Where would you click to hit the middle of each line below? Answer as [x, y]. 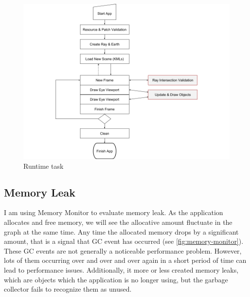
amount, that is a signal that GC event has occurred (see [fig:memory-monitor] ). [124, 241]
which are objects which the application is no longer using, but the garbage [116, 279]
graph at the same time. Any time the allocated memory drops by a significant [121, 231]
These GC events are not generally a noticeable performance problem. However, [123, 250]
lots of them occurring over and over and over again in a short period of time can [125, 260]
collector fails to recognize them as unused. [68, 289]
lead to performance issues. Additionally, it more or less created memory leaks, [121, 269]
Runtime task [44, 166]
